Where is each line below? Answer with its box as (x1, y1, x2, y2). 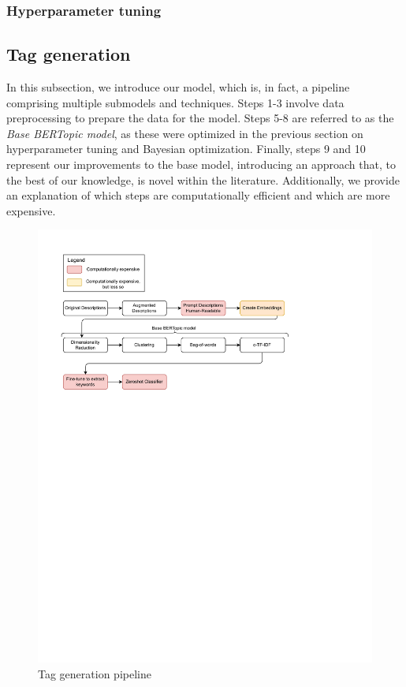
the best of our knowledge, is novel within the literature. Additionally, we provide (6, 171, 400, 188)
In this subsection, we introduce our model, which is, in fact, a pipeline (6, 79, 350, 95)
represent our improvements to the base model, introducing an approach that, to (6, 156, 396, 173)
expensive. (6, 202, 56, 218)
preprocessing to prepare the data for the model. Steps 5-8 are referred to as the (6, 110, 394, 126)
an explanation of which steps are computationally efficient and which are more (6, 187, 390, 203)
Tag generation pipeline (38, 665, 151, 681)
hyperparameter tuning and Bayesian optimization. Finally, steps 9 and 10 (6, 140, 366, 157)
